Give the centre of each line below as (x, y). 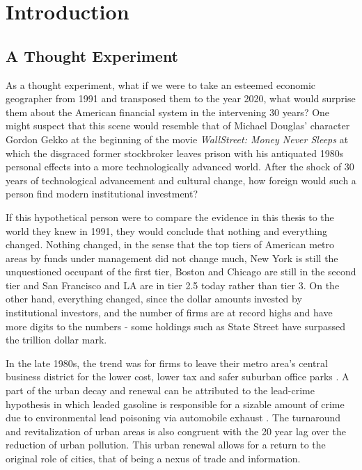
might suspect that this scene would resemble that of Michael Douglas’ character (178, 125)
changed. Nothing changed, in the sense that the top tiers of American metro (170, 244)
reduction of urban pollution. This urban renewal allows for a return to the (166, 445)
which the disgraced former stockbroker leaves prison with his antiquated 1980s (175, 153)
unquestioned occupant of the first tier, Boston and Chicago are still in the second (181, 272)
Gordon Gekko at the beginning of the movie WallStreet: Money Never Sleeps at (177, 139)
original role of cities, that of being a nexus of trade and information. (153, 459)
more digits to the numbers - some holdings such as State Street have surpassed (176, 326)
